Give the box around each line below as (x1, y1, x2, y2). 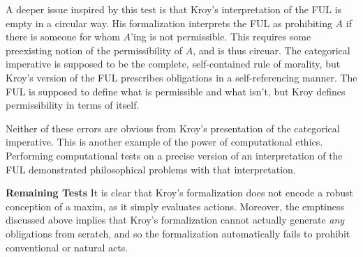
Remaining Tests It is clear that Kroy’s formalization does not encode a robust (6, 185, 353, 200)
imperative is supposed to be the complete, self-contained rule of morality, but (6, 56, 341, 71)
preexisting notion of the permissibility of (6, 42, 183, 57)
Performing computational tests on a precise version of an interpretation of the (6, 148, 343, 162)
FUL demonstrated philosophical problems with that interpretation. (6, 162, 296, 176)
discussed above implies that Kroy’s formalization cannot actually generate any (6, 212, 345, 227)
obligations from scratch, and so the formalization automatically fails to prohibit (6, 226, 350, 240)
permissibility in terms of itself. (6, 98, 140, 112)
